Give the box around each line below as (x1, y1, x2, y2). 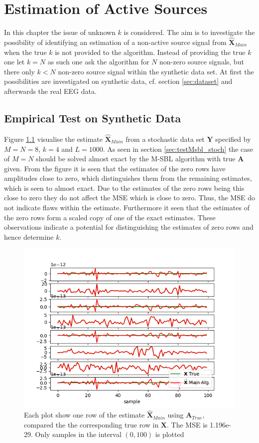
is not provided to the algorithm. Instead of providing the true (55, 46, 246, 57)
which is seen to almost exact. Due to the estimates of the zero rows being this (4, 182, 245, 193)
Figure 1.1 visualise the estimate (4, 133, 103, 144)
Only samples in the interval (35, 429, 122, 440)
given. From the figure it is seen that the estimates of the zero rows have (4, 163, 226, 173)
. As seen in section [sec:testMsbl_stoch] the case (103, 143, 253, 154)
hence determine (4, 231, 54, 242)
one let (4, 56, 25, 67)
